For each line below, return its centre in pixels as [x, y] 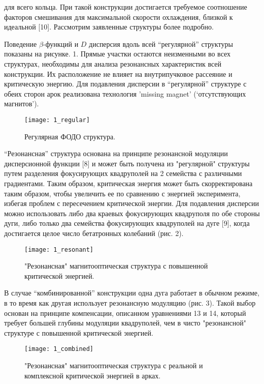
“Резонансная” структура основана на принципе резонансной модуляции [116, 153]
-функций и [61, 43]
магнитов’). [22, 104]
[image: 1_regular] [57, 120]
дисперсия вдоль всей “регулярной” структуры [161, 43]
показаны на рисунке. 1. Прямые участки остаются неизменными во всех [118, 54]
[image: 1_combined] [59, 349]
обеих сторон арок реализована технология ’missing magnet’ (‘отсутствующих [125, 93]
